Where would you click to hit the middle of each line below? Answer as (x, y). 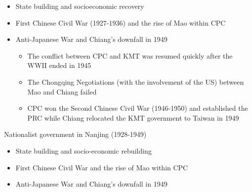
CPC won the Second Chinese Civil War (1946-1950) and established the (138, 108)
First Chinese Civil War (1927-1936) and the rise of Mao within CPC (121, 22)
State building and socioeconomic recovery (80, 6)
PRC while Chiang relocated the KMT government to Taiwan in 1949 (133, 117)
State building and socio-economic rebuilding (84, 150)
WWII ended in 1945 (59, 65)
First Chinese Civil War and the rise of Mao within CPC (102, 167)
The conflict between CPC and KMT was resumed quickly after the (130, 55)
